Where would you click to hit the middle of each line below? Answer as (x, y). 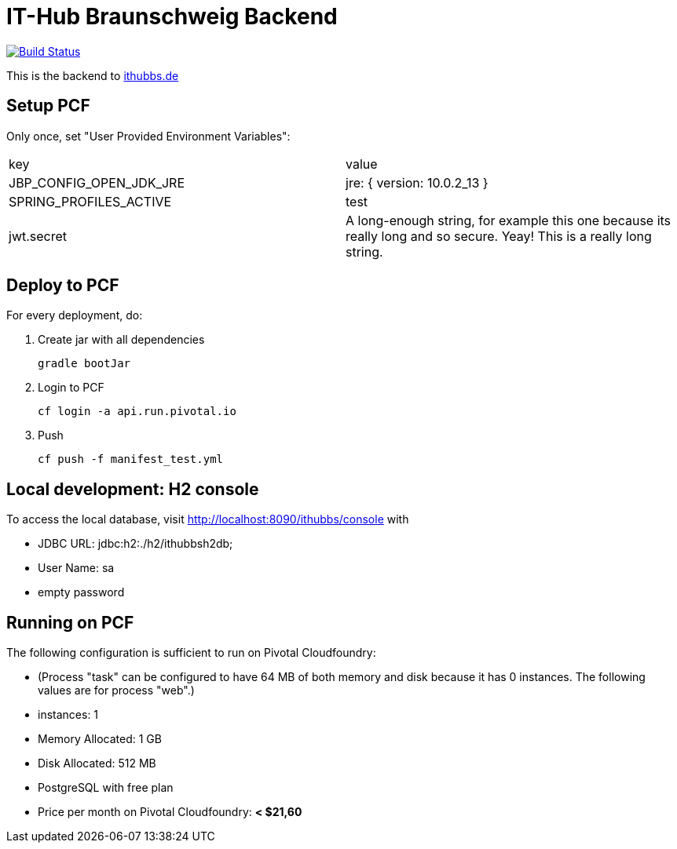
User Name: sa (76, 568)
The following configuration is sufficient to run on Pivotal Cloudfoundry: (191, 653)
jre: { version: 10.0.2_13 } (417, 182)
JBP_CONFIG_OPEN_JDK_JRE (97, 182)
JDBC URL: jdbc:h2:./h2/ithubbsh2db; (135, 544)
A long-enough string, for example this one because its (509, 220)
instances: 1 (68, 715)
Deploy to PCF (63, 286)
